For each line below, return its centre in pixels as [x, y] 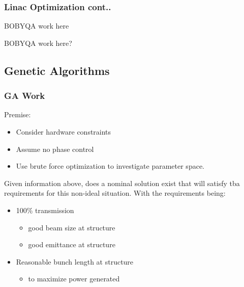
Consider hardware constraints [64, 132]
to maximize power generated [74, 279]
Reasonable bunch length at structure [75, 261]
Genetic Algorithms [57, 70]
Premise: [18, 114]
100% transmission [45, 210]
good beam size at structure [72, 227]
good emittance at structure [72, 244]
